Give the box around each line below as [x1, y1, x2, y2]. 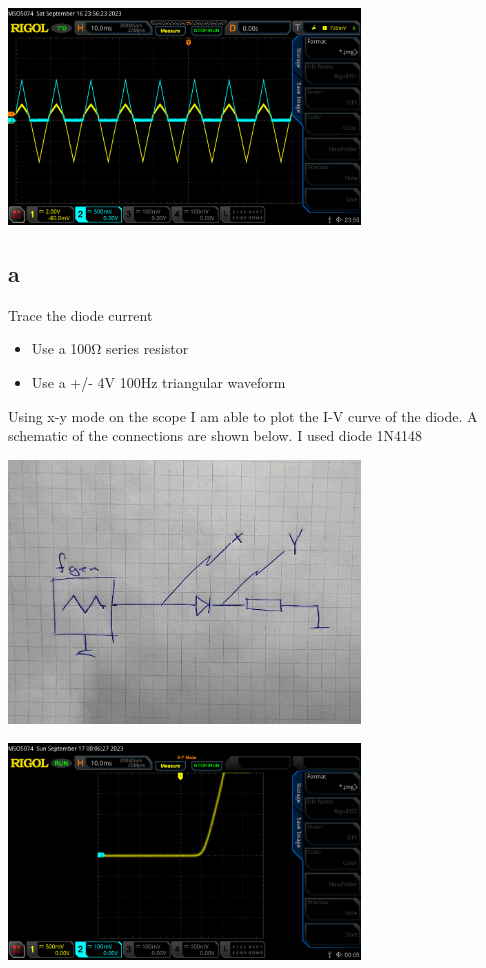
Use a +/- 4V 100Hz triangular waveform [31, 372, 286, 393]
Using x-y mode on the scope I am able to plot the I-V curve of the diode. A [8, 405, 478, 426]
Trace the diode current [8, 304, 153, 325]
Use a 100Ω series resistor [31, 338, 189, 359]
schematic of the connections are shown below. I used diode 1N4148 [8, 425, 423, 446]
